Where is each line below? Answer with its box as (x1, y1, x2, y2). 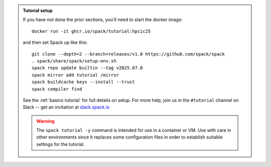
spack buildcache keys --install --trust (32, 79, 135, 85)
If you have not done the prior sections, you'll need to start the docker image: (23, 16, 183, 22)
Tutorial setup (23, 7, 53, 13)
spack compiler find (32, 86, 82, 92)
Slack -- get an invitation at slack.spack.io (23, 104, 110, 110)
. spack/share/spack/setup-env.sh (32, 58, 116, 63)
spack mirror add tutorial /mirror (32, 72, 119, 77)
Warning (36, 118, 55, 124)
